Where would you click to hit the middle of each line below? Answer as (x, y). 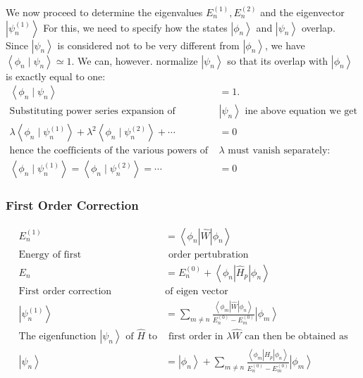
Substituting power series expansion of (92, 112)
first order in (196, 337)
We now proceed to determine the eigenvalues (104, 12)
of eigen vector (197, 291)
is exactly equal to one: (56, 76)
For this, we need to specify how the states (135, 27)
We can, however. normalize (138, 60)
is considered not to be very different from (148, 45)
